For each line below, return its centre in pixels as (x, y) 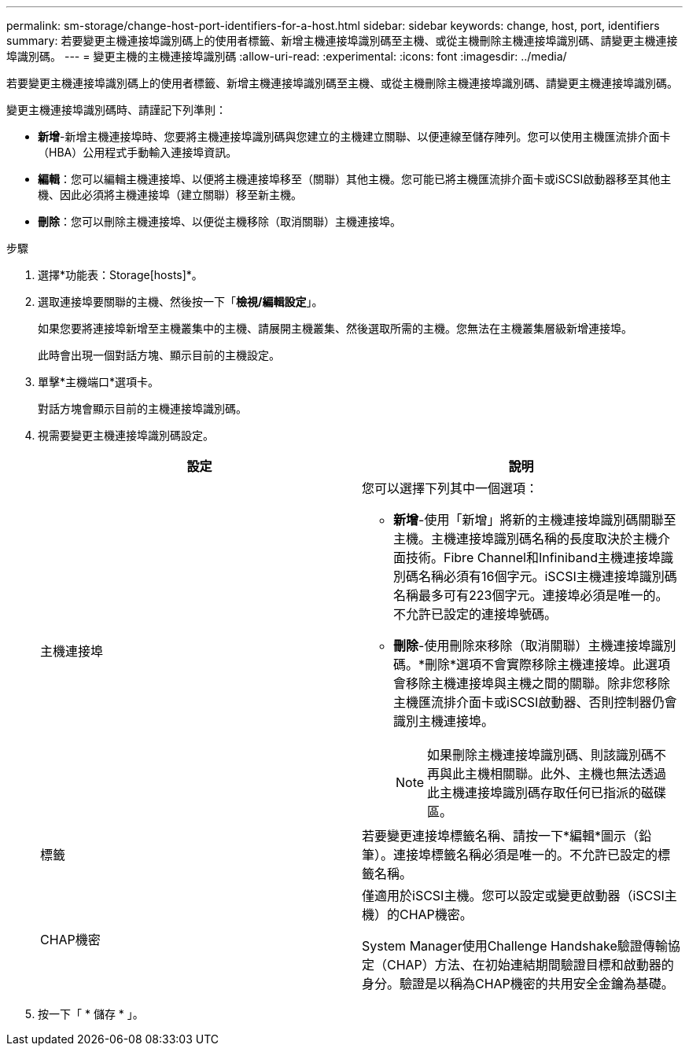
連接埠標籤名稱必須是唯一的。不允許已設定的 (526, 855)
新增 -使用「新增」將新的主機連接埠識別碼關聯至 (535, 520)
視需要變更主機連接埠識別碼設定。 (126, 435)
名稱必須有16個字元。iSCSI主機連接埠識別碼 (548, 576)
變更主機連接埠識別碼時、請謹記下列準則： (116, 110)
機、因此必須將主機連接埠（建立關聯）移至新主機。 (170, 195)
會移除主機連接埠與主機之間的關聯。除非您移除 (532, 683)
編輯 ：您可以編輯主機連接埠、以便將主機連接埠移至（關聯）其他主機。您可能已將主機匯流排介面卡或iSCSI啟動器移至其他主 (355, 179)
